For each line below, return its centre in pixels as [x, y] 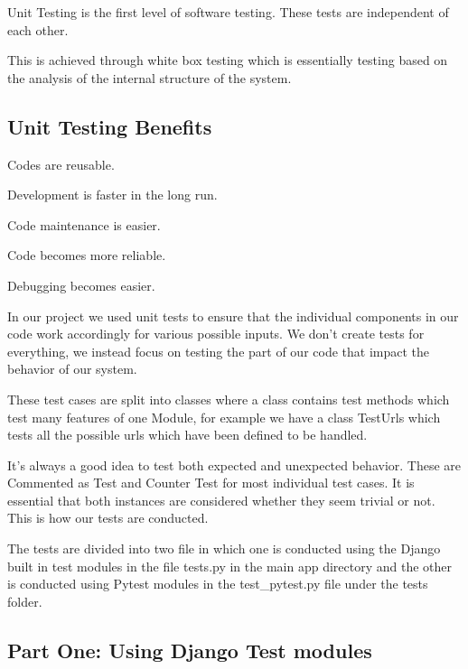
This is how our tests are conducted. [108, 518]
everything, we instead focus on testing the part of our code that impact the [219, 351]
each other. [38, 29]
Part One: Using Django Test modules [190, 650]
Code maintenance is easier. [84, 224]
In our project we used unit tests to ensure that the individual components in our [233, 316]
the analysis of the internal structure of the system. [150, 77]
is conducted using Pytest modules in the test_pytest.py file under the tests [218, 584]
